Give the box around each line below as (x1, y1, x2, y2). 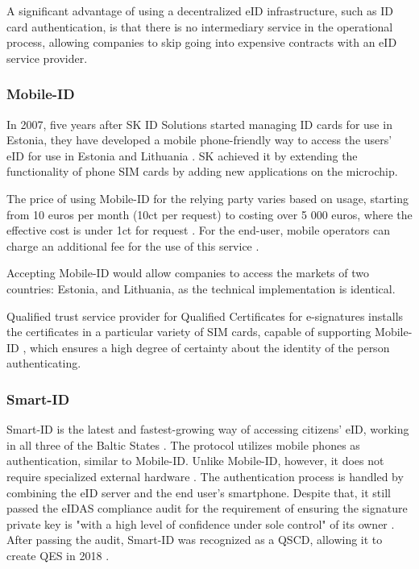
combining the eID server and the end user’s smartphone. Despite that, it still (6, 484, 391, 500)
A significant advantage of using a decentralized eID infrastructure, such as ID (6, 2, 394, 19)
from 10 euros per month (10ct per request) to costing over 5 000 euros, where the (6, 206, 413, 222)
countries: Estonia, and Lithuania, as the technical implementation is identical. (6, 280, 396, 297)
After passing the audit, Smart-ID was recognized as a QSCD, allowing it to (6, 531, 383, 548)
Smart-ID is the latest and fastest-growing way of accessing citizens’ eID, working (6, 421, 409, 438)
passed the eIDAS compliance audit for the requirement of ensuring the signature (6, 500, 408, 517)
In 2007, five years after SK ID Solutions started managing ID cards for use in (6, 115, 392, 132)
